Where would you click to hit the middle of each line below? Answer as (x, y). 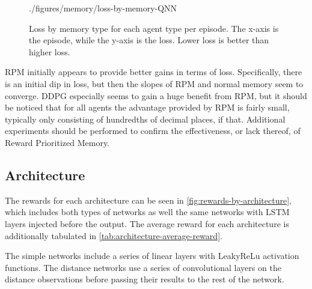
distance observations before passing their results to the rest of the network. (145, 279)
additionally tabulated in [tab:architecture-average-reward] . (114, 235)
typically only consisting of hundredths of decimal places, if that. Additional (145, 119)
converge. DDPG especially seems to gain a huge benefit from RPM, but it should (156, 95)
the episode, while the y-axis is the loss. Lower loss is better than (149, 40)
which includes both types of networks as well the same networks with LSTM (147, 212)
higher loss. (50, 51)
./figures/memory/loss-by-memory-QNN (103, 8)
